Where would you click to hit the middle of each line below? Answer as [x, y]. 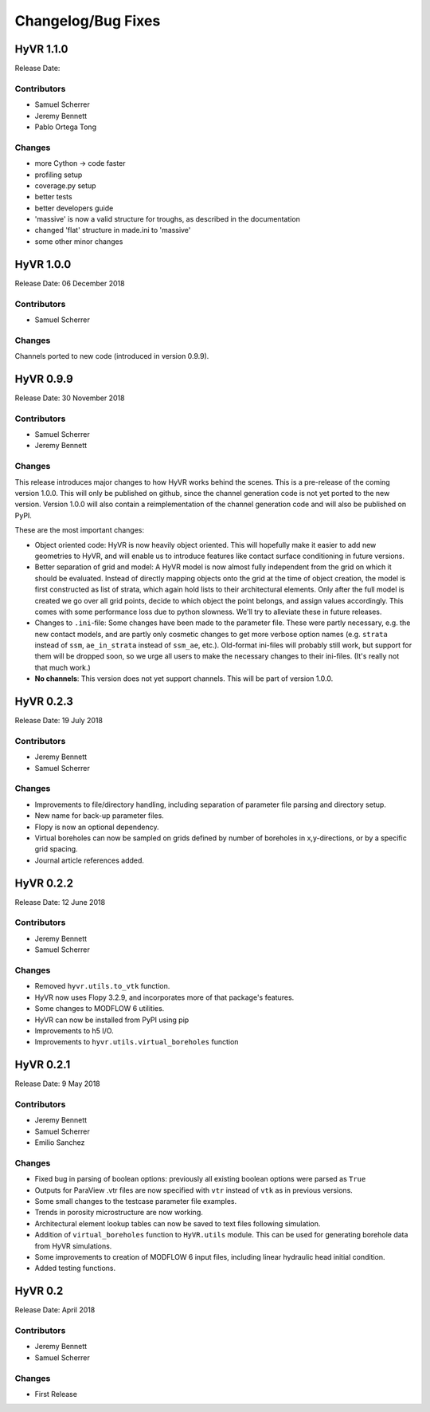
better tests [53, 197]
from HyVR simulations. [73, 1246]
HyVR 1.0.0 [43, 264]
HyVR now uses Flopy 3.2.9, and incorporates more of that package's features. [164, 997]
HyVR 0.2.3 [44, 702]
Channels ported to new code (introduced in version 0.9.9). [112, 356]
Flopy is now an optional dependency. [97, 827]
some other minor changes [79, 241]
